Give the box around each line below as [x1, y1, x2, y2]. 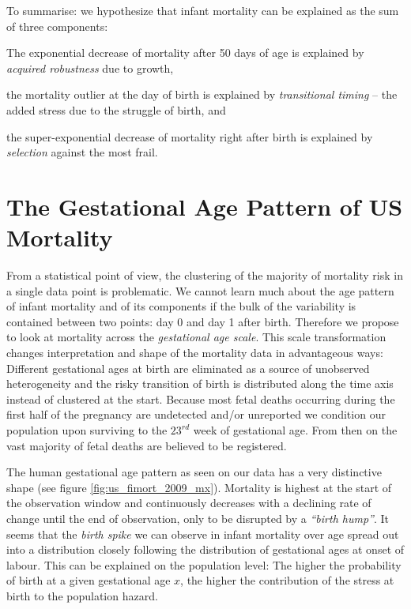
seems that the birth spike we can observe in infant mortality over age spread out [6, 525, 399, 542]
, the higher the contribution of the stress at [180, 572, 394, 588]
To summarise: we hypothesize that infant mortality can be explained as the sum [6, 2, 399, 18]
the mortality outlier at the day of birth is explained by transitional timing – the [6, 86, 398, 103]
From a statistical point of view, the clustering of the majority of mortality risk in [6, 267, 403, 284]
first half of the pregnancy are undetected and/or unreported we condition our [6, 406, 386, 423]
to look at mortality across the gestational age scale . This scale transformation [6, 329, 386, 345]
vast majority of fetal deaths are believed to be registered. [6, 437, 287, 453]
